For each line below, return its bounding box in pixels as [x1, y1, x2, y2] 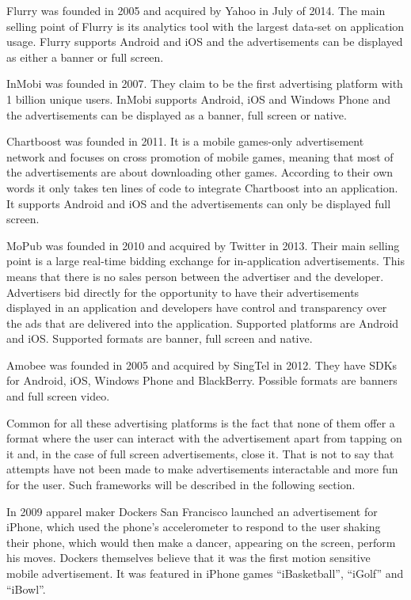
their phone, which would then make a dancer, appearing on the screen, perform [6, 534, 396, 550]
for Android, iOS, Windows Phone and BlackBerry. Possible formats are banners [6, 372, 398, 389]
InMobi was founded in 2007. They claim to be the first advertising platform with [6, 75, 403, 92]
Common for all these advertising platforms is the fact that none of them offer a [6, 414, 395, 431]
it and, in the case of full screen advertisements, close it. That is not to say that [6, 445, 394, 461]
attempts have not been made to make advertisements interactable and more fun [6, 461, 398, 477]
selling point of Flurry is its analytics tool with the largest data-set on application [6, 17, 405, 34]
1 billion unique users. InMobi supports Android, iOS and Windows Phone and [6, 90, 390, 107]
